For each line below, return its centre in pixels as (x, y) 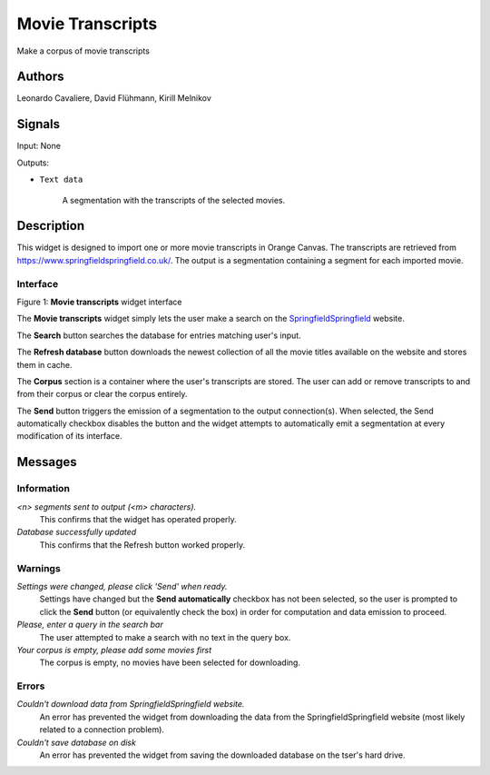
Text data (61, 180)
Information (43, 489)
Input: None (39, 146)
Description (51, 226)
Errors (31, 686)
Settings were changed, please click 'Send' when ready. (122, 586)
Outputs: (33, 163)
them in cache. (44, 364)
